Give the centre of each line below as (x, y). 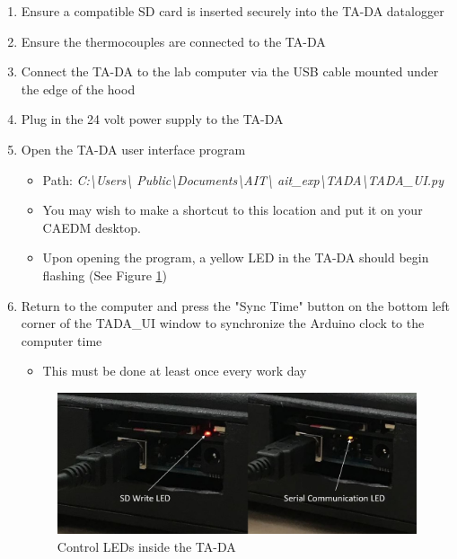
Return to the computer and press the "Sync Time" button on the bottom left (236, 305)
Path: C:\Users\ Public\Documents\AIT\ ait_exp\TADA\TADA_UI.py (243, 179)
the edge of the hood (78, 89)
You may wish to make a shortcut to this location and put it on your (233, 210)
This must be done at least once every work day (175, 371)
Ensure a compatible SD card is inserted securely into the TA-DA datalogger (233, 11)
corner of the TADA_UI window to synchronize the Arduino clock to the (223, 323)
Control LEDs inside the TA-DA (146, 546)
